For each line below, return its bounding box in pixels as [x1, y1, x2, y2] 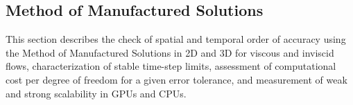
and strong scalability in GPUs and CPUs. [6, 86, 187, 100]
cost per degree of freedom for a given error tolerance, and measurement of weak [6, 72, 347, 86]
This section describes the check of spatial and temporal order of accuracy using [6, 32, 346, 46]
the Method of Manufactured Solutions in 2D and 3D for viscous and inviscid [6, 45, 334, 59]
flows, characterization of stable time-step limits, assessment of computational [6, 59, 336, 73]
